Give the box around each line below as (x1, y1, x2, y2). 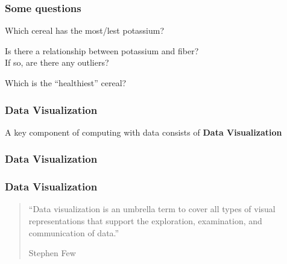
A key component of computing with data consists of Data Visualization (5, 125, 282, 138)
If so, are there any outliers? (5, 56, 109, 69)
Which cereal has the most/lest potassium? (5, 24, 165, 37)
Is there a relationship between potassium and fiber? (5, 44, 199, 57)
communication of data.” (28, 226, 119, 239)
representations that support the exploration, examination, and (28, 215, 262, 227)
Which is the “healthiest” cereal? (5, 77, 127, 89)
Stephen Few (28, 247, 76, 259)
